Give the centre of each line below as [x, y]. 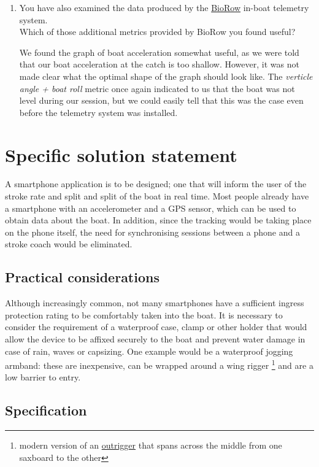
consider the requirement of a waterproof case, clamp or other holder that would [156, 327]
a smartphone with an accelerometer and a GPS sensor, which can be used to [151, 208]
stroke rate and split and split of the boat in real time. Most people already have [157, 196]
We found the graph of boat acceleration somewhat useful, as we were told [159, 52]
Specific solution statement [121, 154]
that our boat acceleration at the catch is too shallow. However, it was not [159, 64]
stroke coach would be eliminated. [69, 244]
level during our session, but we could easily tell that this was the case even [161, 100]
